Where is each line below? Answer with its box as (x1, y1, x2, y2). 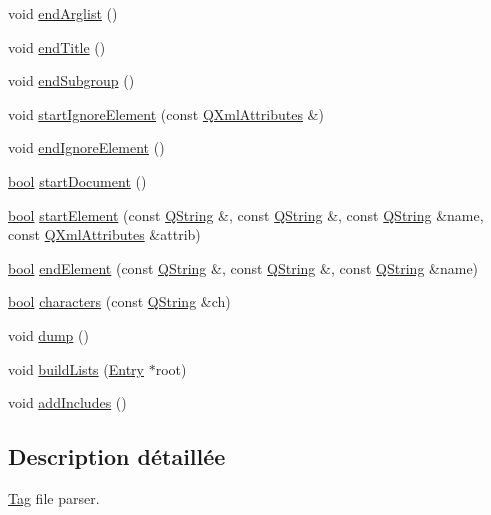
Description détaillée (8, 441, 226, 472)
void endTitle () (8, 36, 106, 57)
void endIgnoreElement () (8, 137, 165, 158)
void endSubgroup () (8, 70, 135, 91)
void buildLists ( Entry (8, 358, 144, 379)
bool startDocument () (8, 170, 147, 191)
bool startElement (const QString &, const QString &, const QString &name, (8, 204, 484, 225)
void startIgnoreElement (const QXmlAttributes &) (8, 103, 324, 124)
